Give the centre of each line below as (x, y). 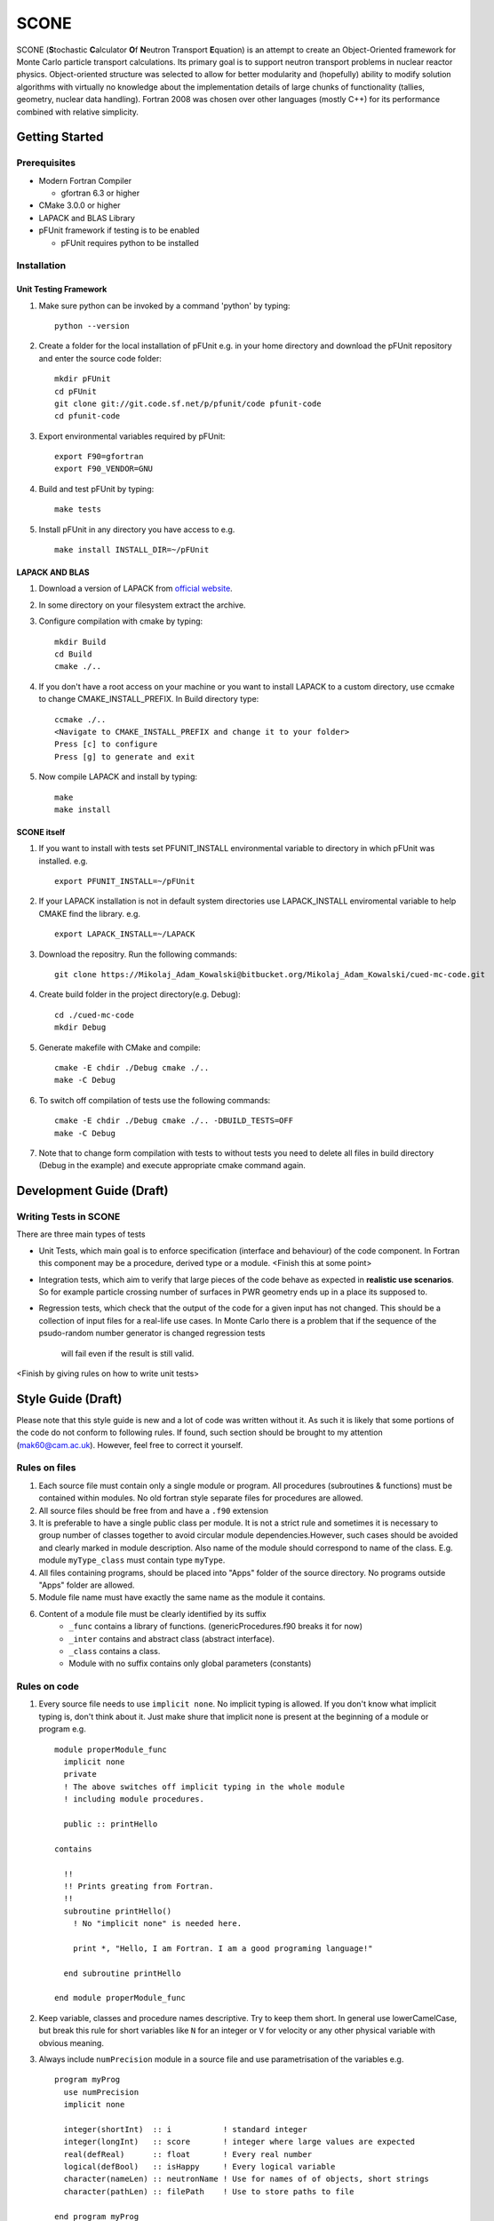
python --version (92, 326)
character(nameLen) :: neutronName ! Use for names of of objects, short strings (247, 2179)
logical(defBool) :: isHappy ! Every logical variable (199, 2167)
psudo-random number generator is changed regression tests (152, 1333)
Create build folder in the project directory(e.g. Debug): (140, 994)
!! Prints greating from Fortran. (139, 1886)
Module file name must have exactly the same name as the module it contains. (182, 1597)
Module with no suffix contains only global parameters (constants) (190, 1664)
